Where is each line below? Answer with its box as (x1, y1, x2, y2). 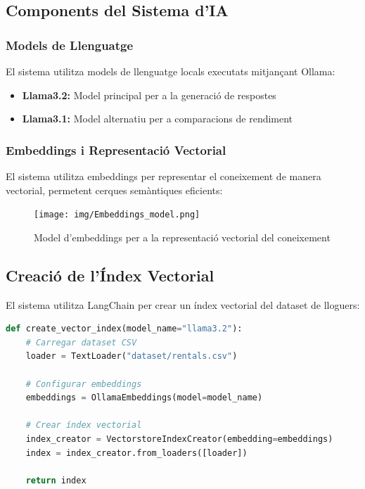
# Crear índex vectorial (25, 420, 142, 431)
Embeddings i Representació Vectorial (6, 141, 226, 158)
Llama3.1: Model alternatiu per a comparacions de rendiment (22, 111, 293, 126)
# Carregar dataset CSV (25, 337, 137, 348)
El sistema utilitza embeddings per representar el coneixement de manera (6, 169, 321, 183)
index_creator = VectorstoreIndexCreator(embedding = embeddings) (25, 433, 333, 444)
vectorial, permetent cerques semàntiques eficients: (6, 182, 223, 197)
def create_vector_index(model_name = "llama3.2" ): (6, 324, 243, 334)
